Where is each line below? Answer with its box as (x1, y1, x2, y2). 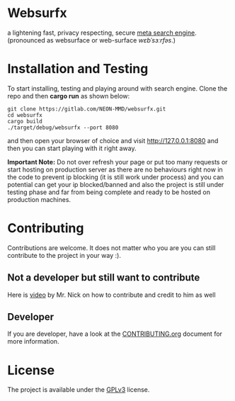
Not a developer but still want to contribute (7, 271, 200, 284)
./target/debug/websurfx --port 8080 (7, 124, 119, 131)
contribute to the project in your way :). (7, 251, 122, 259)
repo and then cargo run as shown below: (7, 91, 130, 100)
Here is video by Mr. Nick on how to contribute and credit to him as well (7, 290, 216, 299)
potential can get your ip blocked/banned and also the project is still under (7, 180, 224, 188)
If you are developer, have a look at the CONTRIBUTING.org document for (7, 329, 223, 338)
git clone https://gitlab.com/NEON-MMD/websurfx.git (7, 105, 166, 113)
